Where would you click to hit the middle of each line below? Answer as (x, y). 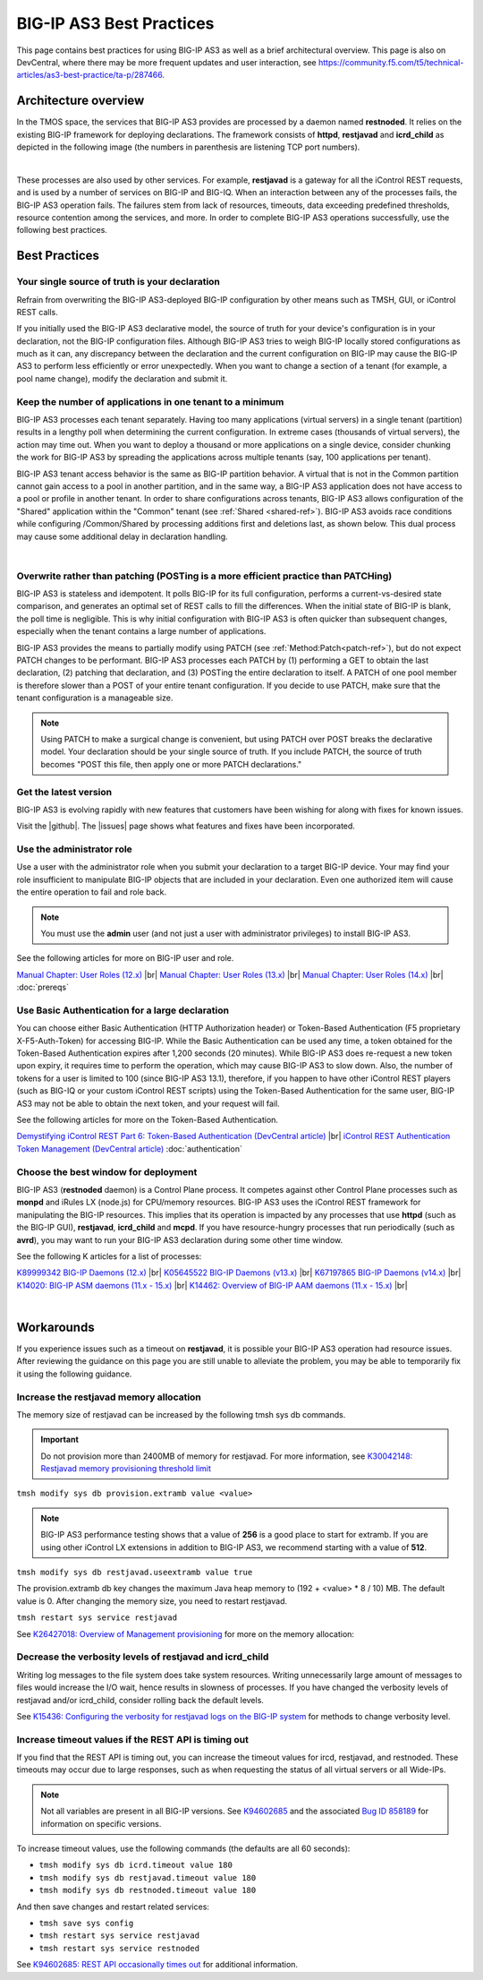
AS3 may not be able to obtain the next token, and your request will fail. (148, 1103)
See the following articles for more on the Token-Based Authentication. (148, 1120)
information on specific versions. (101, 1823)
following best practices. (62, 230)
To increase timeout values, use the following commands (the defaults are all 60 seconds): (183, 1848)
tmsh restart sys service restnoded (119, 1948)
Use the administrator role (75, 849)
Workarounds (55, 1327)
